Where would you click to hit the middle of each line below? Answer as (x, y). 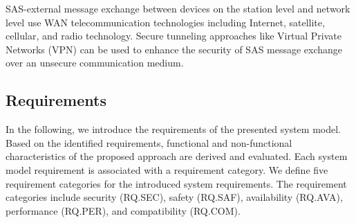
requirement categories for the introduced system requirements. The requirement (176, 183)
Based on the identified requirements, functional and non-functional (149, 142)
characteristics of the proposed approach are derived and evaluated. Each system (177, 156)
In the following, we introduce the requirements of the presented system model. (173, 129)
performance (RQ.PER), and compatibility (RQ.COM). (123, 210)
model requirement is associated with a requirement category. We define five (167, 169)
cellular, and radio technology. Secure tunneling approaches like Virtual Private (174, 36)
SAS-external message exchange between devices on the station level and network (178, 8)
